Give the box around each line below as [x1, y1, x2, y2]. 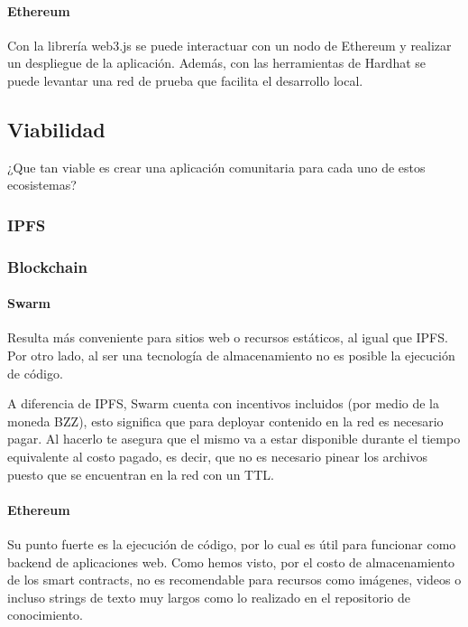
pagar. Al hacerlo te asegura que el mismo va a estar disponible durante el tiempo [7, 429, 461, 448]
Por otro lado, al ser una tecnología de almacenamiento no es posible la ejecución [7, 346, 455, 365]
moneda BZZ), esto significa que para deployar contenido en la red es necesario [7, 411, 444, 430]
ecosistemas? [7, 175, 77, 194]
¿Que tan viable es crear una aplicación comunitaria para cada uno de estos [7, 157, 426, 176]
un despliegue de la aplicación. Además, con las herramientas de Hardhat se [7, 53, 427, 72]
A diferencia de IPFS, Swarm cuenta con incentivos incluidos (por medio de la [7, 394, 439, 413]
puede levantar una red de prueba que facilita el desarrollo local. [7, 70, 363, 89]
